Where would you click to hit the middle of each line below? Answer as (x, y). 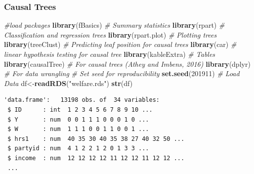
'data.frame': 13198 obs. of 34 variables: (82, 100)
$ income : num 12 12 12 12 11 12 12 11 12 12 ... (96, 158)
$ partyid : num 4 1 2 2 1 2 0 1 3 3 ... (78, 149)
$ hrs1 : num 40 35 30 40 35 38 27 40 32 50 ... (96, 139)
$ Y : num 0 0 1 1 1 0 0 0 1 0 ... (78, 119)
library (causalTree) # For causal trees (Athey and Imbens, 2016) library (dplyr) (127, 64)
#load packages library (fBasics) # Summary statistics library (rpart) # (114, 25)
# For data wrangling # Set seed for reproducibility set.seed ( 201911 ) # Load (122, 73)
